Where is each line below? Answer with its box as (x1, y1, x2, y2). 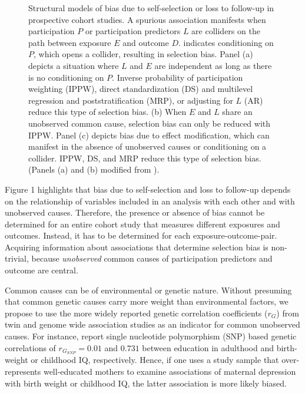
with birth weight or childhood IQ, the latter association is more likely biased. (5, 377, 287, 389)
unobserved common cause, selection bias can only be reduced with (28, 117, 271, 129)
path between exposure (28, 36, 111, 48)
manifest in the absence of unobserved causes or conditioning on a (28, 140, 267, 153)
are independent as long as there (154, 59, 272, 71)
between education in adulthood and (142, 341, 274, 354)
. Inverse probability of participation (112, 71, 243, 83)
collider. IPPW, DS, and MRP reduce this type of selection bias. (28, 151, 261, 164)
